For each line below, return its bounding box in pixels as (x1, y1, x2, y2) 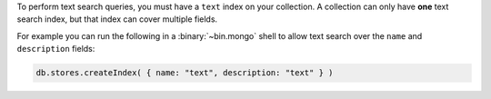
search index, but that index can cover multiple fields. (16, 14, 218, 25)
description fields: (16, 44, 95, 54)
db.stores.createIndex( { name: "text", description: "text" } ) (35, 68, 334, 78)
